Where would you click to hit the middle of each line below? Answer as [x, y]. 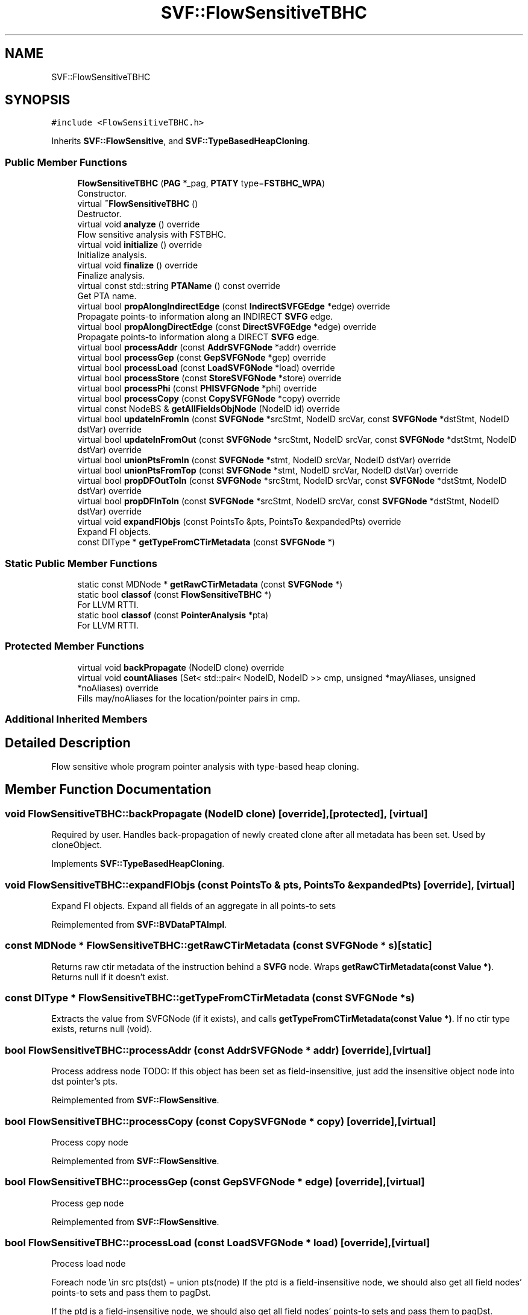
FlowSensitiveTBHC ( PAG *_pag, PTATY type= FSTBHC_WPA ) [201, 183]
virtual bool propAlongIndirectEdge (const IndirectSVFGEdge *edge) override [234, 306]
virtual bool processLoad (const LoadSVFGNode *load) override [206, 368]
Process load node [89, 1264]
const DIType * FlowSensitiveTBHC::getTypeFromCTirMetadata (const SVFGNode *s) [210, 998]
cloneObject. [77, 845]
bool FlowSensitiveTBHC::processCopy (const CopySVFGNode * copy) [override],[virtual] [221, 1121]
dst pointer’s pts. [84, 1082]
